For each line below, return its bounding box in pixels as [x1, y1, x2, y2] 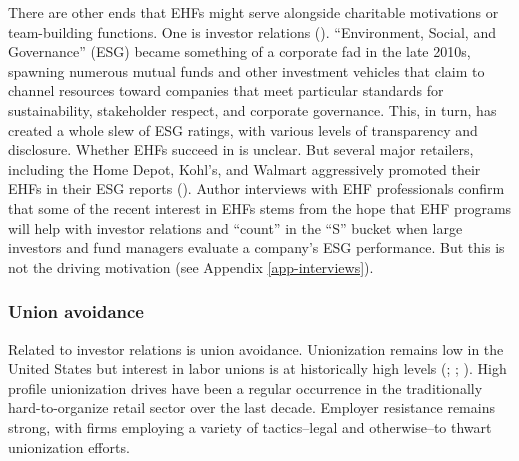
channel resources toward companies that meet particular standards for [8, 80, 444, 101]
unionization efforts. [8, 436, 130, 457]
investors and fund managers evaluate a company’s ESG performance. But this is [8, 237, 505, 258]
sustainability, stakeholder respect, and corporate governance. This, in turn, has [8, 99, 497, 120]
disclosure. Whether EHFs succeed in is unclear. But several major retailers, [8, 139, 474, 160]
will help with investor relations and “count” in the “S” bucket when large [8, 217, 463, 238]
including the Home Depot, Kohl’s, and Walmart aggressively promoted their [8, 158, 481, 179]
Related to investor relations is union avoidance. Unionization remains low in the [8, 338, 504, 359]
